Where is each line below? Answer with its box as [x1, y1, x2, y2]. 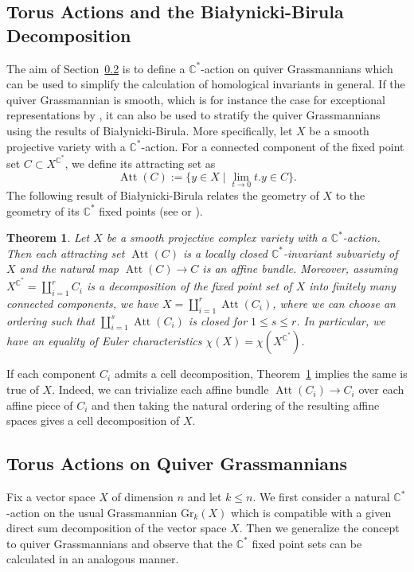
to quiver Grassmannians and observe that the [6, 535, 233, 551]
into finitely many [309, 278, 396, 294]
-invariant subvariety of [283, 244, 398, 261]
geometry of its [6, 202, 80, 219]
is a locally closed [182, 244, 268, 261]
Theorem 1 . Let [6, 229, 90, 246]
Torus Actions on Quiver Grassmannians [6, 451, 348, 476]
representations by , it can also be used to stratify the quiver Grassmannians [6, 107, 381, 123]
